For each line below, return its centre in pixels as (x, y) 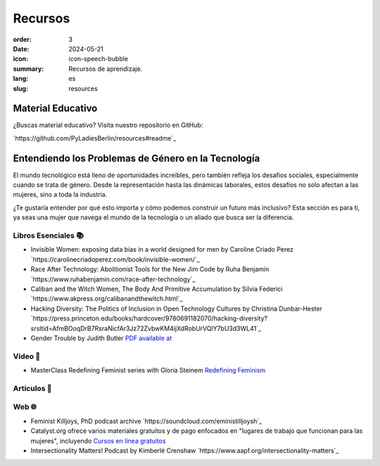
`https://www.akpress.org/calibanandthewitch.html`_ (107, 299)
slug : (20, 89)
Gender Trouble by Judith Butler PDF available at (101, 338)
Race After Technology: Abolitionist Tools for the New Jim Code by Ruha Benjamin (150, 269)
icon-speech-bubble (99, 59)
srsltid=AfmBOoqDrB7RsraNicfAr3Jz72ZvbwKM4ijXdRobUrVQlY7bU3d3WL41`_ (146, 328)
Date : (21, 48)
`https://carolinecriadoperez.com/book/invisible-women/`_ (115, 259)
